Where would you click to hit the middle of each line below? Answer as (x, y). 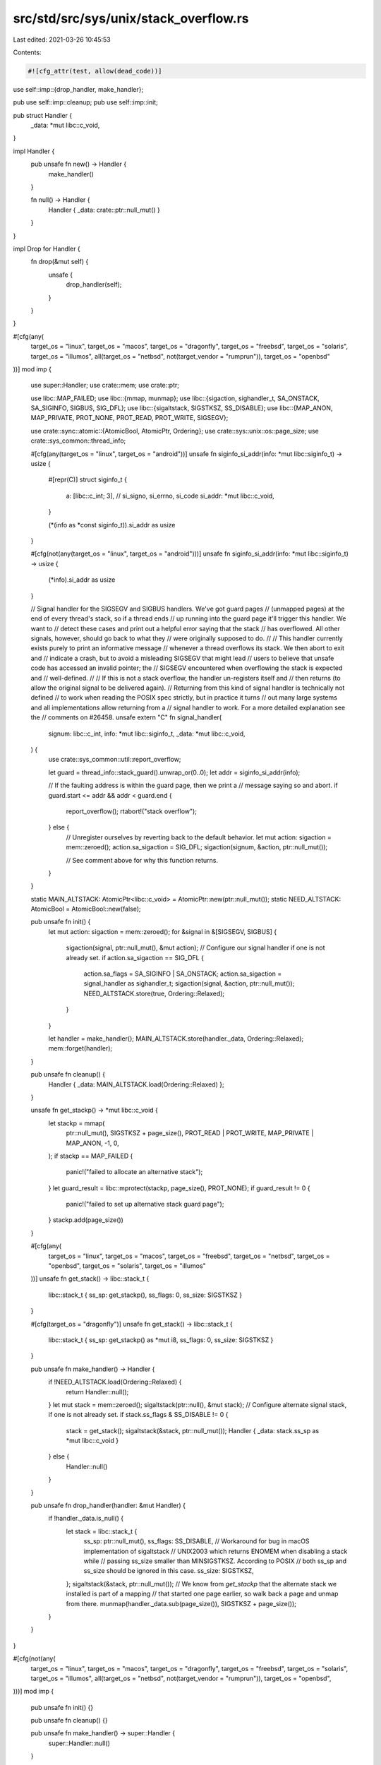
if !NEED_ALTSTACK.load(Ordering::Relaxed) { (115, 1382)
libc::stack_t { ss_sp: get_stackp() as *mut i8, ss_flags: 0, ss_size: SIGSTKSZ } (161, 1340)
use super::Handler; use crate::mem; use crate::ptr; (105, 385)
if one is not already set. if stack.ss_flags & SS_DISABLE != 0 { (138, 1415)
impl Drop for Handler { (47, 249)
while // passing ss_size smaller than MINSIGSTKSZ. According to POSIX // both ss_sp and (215, 1561)
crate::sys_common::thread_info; (78, 441)
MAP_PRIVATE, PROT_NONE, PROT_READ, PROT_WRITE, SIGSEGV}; (129, 418)
